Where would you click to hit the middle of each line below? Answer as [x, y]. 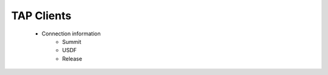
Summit [72, 41]
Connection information [71, 34]
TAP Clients [41, 16]
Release [72, 58]
